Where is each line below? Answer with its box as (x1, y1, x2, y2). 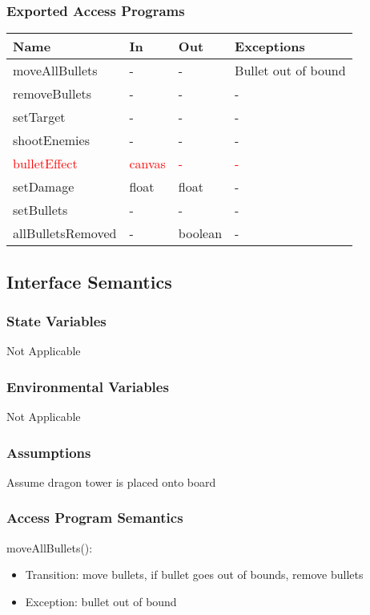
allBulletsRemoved (13, 224, 117, 243)
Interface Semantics (6, 269, 172, 293)
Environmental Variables (6, 376, 169, 396)
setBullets (13, 200, 68, 220)
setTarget (13, 107, 66, 127)
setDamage (13, 177, 74, 196)
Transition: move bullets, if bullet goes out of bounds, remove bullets (25, 566, 364, 583)
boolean (178, 224, 223, 243)
